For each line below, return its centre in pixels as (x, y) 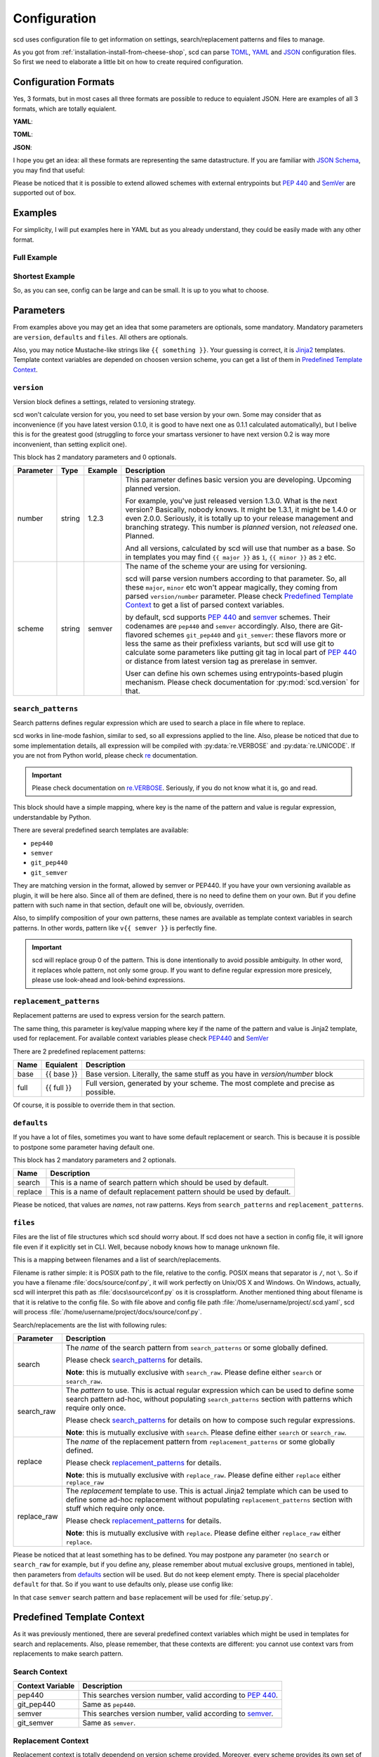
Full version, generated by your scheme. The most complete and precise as (210, 1083)
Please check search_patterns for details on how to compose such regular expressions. (211, 1420)
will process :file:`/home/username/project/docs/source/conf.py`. (107, 1312)
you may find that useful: (49, 170)
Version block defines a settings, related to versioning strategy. (104, 401)
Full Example (35, 258)
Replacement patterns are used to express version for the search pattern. (119, 1016)
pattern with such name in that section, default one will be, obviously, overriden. (129, 905)
